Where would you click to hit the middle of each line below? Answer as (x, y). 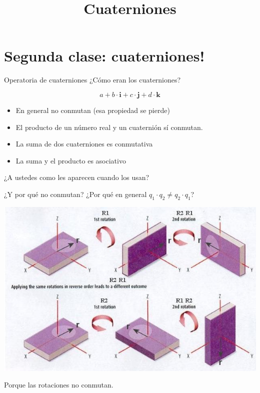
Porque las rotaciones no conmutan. (59, 385)
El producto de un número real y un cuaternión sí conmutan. (109, 127)
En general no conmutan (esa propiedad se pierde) (93, 110)
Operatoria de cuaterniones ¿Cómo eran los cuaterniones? (92, 80)
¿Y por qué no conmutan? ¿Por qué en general (75, 194)
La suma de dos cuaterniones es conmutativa (84, 144)
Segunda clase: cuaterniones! (104, 56)
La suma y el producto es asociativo (71, 160)
